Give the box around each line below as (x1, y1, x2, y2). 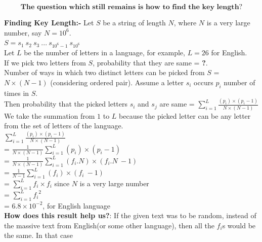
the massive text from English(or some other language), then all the (4, 220, 214, 230)
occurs (194, 77, 213, 87)
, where (173, 17, 197, 27)
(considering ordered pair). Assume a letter (50, 77, 184, 87)
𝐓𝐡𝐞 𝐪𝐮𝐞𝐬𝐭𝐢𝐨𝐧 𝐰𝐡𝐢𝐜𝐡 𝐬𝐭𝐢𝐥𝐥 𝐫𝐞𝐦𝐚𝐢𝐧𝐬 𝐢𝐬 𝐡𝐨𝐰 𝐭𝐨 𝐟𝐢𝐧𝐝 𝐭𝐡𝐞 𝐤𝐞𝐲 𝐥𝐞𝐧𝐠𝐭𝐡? (20, 4, 243, 11)
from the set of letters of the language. (4, 120, 123, 131)
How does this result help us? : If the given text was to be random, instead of (4, 210, 256, 221)
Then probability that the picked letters (4, 98, 128, 109)
